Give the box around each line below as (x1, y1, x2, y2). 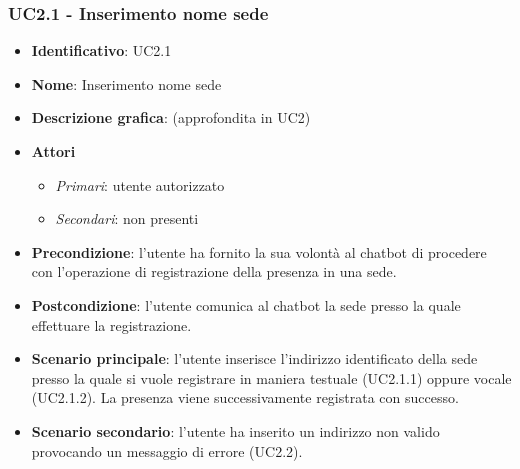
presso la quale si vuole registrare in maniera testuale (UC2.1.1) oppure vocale (31, 367, 512, 388)
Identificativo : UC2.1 (31, 40, 172, 61)
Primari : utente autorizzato (55, 174, 225, 195)
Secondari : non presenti (55, 208, 199, 229)
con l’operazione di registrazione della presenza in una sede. (31, 261, 397, 282)
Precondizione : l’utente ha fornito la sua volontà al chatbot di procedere (31, 241, 487, 262)
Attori (31, 141, 76, 161)
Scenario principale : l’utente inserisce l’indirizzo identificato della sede (31, 348, 478, 369)
